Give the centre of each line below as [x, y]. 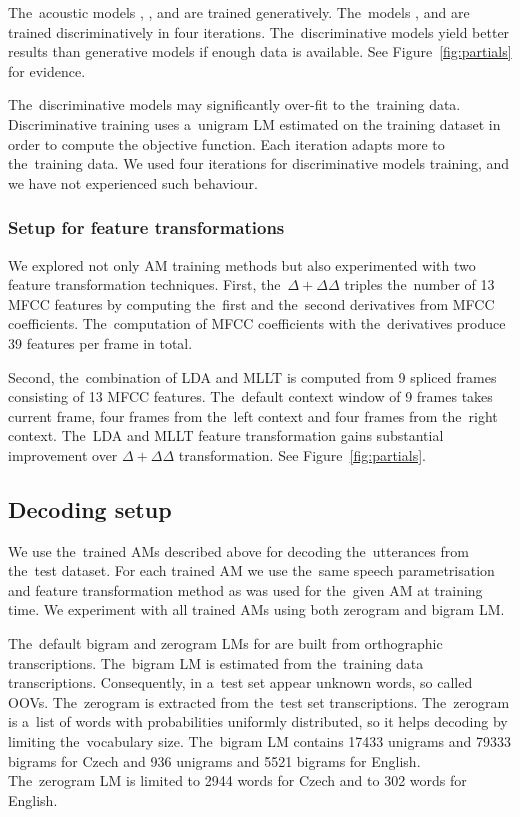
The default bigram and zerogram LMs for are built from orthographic [225, 643]
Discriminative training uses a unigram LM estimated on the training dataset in [254, 123]
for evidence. [47, 70]
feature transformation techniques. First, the [144, 284]
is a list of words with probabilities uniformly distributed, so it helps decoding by [258, 721]
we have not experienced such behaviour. [133, 182]
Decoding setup [90, 508]
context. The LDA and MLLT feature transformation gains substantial [226, 435]
